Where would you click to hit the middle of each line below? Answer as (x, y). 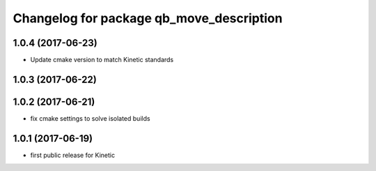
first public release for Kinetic (72, 155)
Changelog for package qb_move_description (148, 18)
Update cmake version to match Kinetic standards (102, 60)
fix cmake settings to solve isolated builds (90, 118)
